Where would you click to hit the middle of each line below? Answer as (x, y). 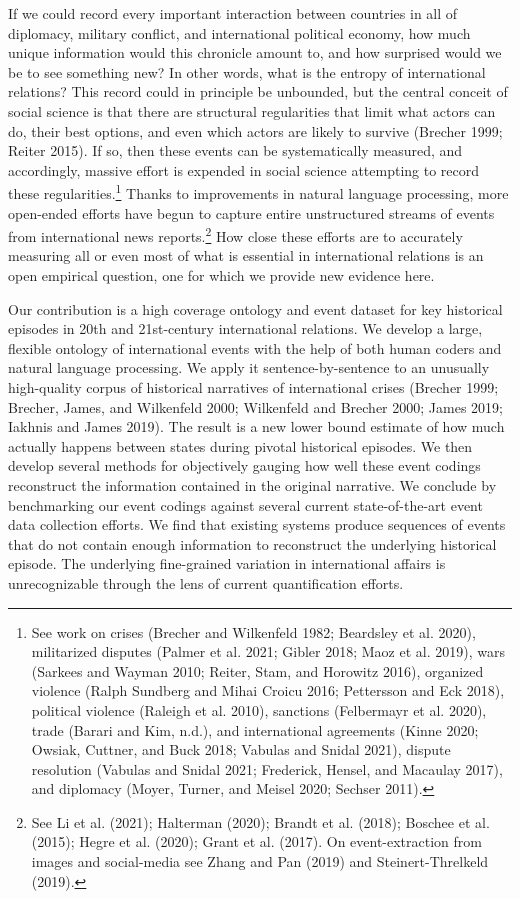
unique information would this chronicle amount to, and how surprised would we (255, 52)
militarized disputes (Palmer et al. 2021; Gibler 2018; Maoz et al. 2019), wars (268, 651)
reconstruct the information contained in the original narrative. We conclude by (252, 484)
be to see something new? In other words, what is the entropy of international (247, 71)
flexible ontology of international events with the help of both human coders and (255, 347)
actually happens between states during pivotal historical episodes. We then (240, 445)
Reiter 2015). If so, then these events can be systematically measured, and (235, 150)
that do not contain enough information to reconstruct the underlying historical (252, 543)
